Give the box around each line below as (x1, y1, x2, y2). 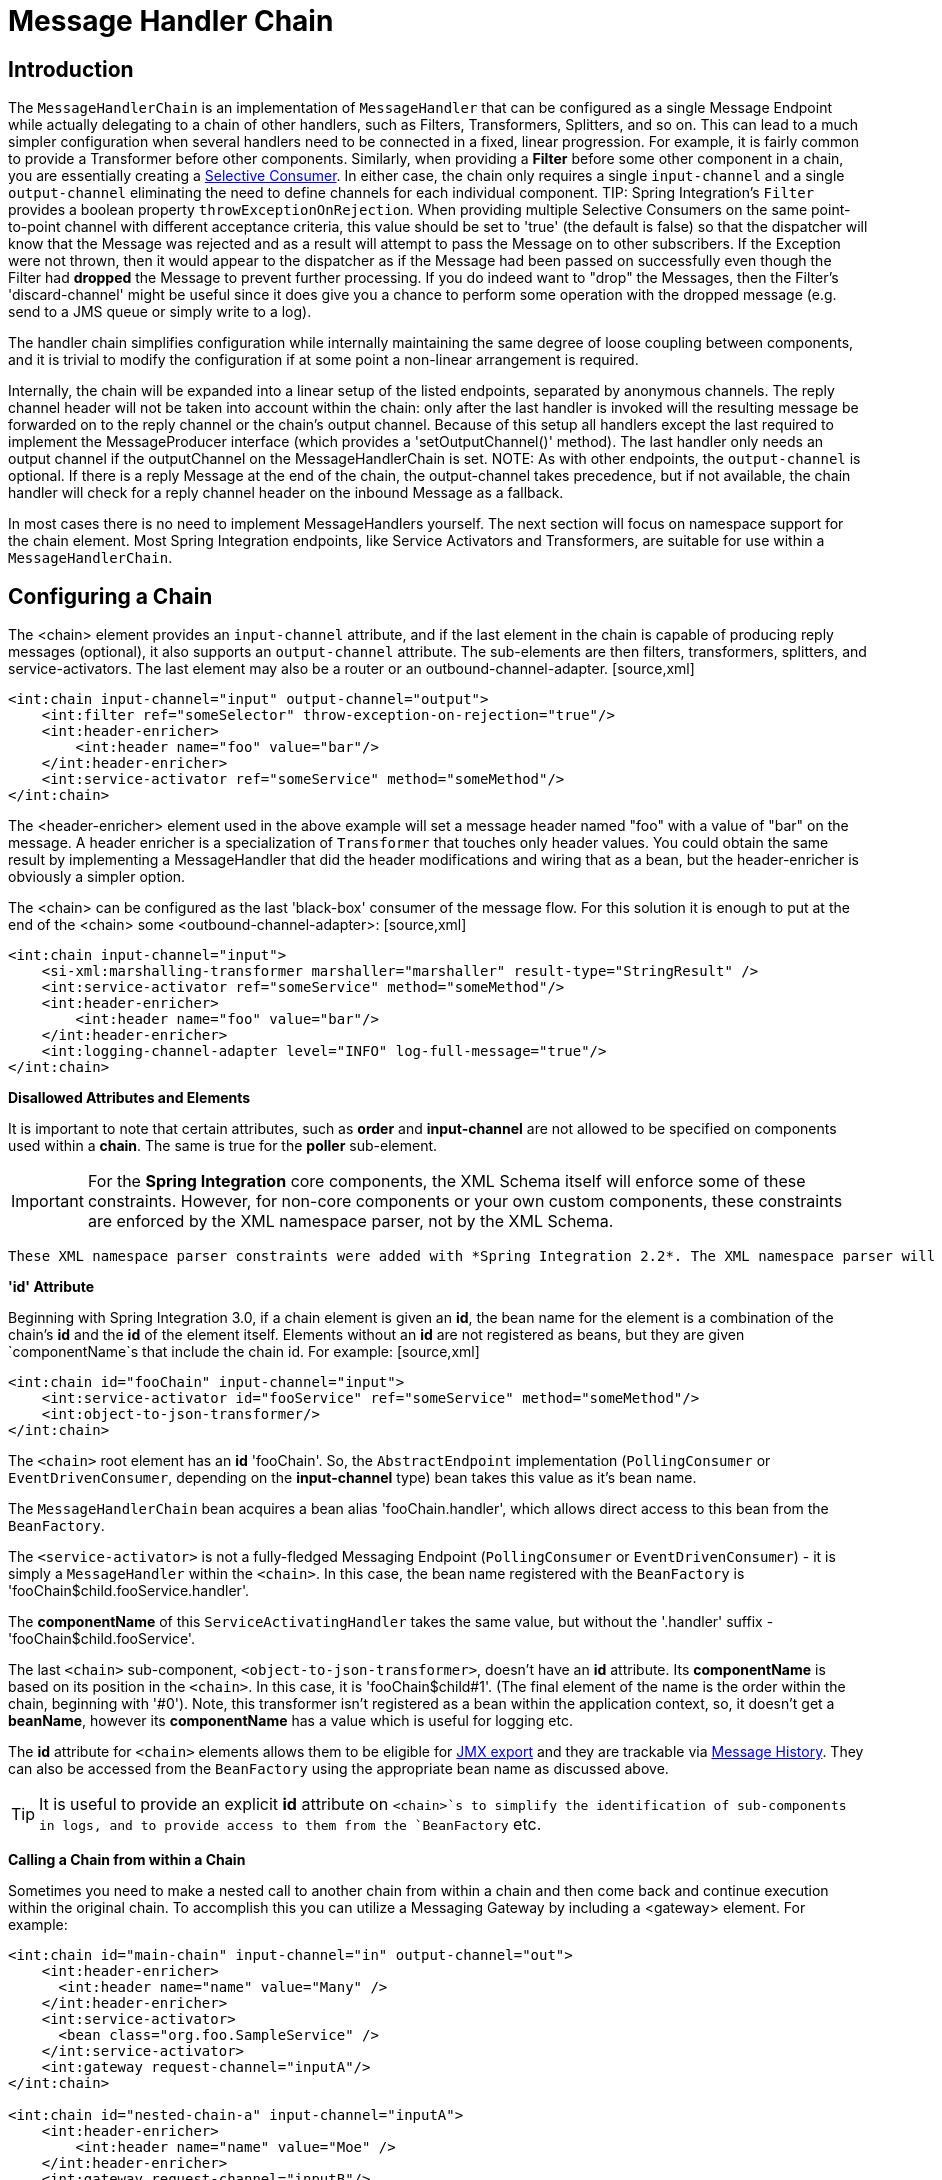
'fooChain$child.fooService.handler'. (8, 1582, 249, 1600)
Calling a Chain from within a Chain (8, 1851, 246, 1869)
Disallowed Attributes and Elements (8, 1089, 251, 1107)
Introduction (8, 56, 134, 82)
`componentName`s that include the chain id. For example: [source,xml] (8, 1343, 480, 1361)
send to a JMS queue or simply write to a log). (8, 303, 312, 321)
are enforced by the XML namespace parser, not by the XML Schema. (87, 1211, 614, 1232)
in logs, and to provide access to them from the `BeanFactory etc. (39, 1814, 542, 1835)
